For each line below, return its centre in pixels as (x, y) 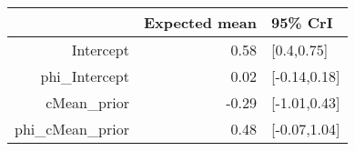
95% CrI (302, 22)
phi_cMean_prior (72, 129)
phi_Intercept (85, 76)
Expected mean (200, 22)
